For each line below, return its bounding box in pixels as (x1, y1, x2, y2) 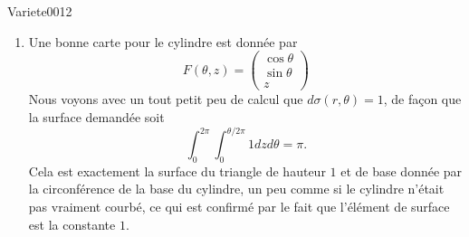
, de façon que (383, 90, 462, 109)
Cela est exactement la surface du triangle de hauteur (28, 161, 326, 180)
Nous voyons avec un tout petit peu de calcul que (28, 90, 303, 109)
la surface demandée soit (28, 107, 165, 126)
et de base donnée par (340, 161, 463, 180)
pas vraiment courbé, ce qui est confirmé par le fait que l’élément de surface (28, 197, 450, 216)
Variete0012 (7, 2, 72, 20)
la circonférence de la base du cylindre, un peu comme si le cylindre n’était (28, 179, 445, 198)
